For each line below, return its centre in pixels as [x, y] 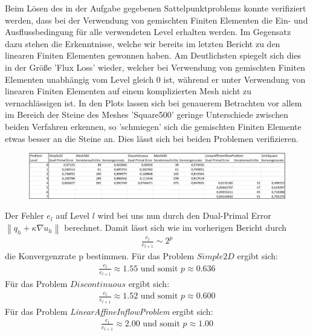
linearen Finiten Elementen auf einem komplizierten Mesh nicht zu [128, 91]
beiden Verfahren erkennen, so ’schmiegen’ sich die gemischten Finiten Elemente [153, 126]
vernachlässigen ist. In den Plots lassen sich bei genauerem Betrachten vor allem [153, 102]
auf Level [73, 215]
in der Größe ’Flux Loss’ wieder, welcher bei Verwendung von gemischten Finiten [155, 67]
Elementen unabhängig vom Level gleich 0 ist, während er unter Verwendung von [155, 79]
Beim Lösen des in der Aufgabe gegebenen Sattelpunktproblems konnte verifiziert [156, 8]
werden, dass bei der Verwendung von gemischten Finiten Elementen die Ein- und [156, 20]
